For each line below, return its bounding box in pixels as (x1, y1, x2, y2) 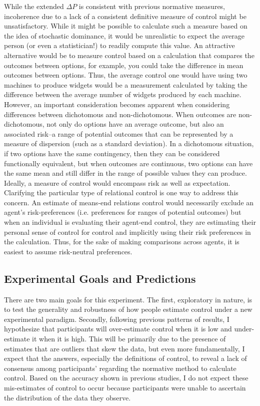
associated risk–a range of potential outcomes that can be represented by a (4, 128, 233, 139)
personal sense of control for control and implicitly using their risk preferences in (4, 226, 251, 237)
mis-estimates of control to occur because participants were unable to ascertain (4, 382, 246, 392)
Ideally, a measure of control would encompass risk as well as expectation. (4, 177, 230, 188)
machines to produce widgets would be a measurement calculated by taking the (4, 79, 247, 90)
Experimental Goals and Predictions (4, 270, 196, 286)
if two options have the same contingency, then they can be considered (4, 148, 220, 158)
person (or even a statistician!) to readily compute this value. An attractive (4, 40, 235, 51)
